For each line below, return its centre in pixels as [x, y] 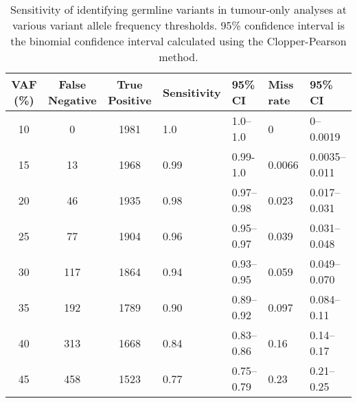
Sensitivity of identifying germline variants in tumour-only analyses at [178, 9]
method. [178, 57]
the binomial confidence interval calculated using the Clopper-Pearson [178, 41]
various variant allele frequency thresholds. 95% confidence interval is [178, 25]
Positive [130, 100]
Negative [72, 100]
